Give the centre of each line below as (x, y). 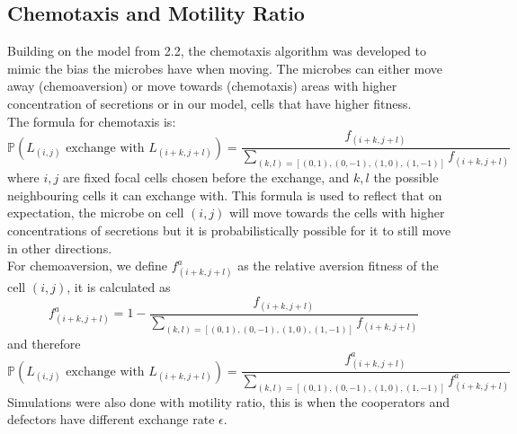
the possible (406, 177)
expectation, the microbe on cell (96, 213)
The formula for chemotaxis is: (92, 121)
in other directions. (60, 248)
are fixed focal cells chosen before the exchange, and (206, 177)
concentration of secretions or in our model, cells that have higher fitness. (209, 103)
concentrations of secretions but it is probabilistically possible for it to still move (229, 230)
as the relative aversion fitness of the (338, 266)
